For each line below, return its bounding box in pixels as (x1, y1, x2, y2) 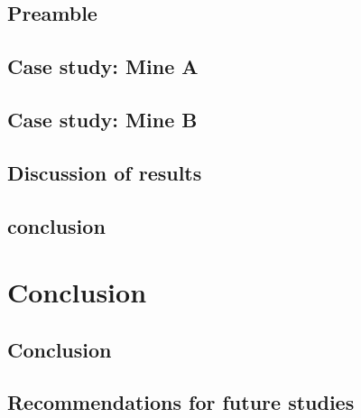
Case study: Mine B (7, 105, 198, 133)
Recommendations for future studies (7, 388, 355, 416)
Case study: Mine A (7, 52, 199, 80)
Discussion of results (7, 158, 202, 186)
